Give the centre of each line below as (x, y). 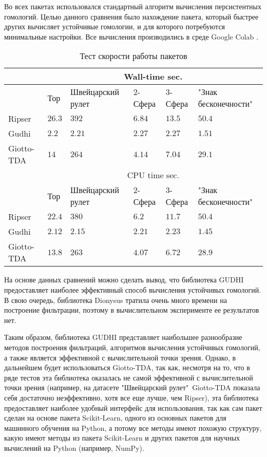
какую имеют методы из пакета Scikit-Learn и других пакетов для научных (122, 438)
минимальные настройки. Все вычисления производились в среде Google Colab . (131, 36)
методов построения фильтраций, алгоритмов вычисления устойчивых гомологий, (132, 347)
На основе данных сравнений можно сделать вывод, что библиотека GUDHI (124, 280)
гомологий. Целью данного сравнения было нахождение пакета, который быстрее (131, 16)
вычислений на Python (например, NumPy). (74, 448)
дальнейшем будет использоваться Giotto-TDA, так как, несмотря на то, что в (127, 367)
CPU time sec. (153, 175)
